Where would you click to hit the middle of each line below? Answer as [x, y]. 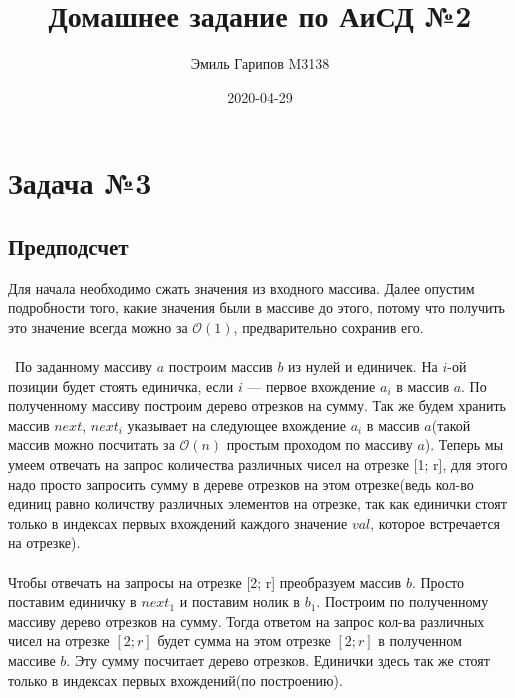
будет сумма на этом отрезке [244, 640]
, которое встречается [435, 522]
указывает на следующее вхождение [236, 424]
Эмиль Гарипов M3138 [260, 63]
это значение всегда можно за [98, 326]
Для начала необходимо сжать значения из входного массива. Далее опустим [241, 287]
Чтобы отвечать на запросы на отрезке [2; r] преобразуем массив [205, 581]
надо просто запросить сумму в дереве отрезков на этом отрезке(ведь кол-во [241, 483]
